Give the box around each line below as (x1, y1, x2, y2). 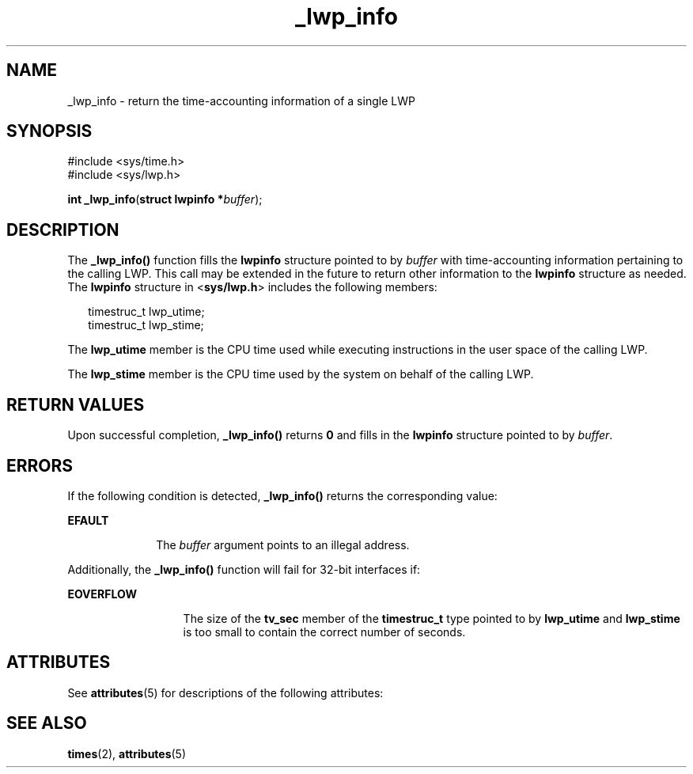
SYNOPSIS (6, 121, 93, 142)
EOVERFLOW (67, 586, 137, 601)
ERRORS (6, 455, 74, 476)
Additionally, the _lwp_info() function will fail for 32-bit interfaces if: (67, 562, 421, 576)
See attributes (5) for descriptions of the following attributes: (67, 685, 384, 700)
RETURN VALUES (6, 394, 145, 415)
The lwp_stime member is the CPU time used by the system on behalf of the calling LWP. (67, 367, 534, 381)
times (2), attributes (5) (67, 746, 187, 761)
